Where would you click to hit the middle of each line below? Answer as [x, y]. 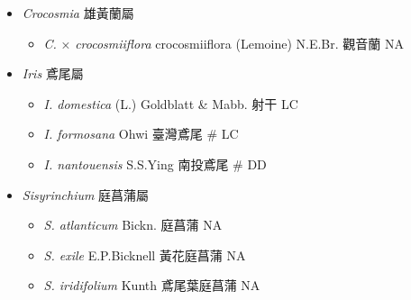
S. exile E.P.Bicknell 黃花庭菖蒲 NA [145, 255]
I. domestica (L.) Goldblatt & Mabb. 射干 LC [171, 103]
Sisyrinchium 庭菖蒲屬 [86, 194]
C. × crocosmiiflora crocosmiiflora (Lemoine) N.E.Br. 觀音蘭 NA [224, 43]
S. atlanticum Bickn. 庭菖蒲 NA [133, 225]
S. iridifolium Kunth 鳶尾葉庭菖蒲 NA [152, 285]
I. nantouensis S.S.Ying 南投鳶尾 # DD [155, 164]
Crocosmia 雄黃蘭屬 [78, 13]
